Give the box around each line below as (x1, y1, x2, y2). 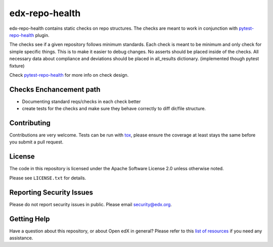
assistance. (9, 235, 33, 241)
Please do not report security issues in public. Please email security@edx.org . (9, 201, 172, 207)
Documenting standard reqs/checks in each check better (22, 98, 141, 105)
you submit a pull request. (9, 139, 64, 145)
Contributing (9, 119, 51, 127)
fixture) (9, 63, 25, 69)
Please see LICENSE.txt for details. (9, 175, 86, 181)
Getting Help (9, 215, 50, 223)
